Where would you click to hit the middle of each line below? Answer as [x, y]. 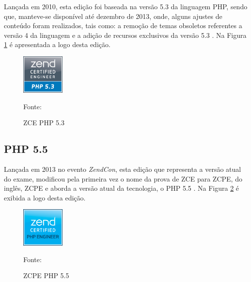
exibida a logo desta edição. [45, 197]
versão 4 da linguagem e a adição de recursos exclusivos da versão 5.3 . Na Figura [125, 35]
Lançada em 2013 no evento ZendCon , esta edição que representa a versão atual [123, 169]
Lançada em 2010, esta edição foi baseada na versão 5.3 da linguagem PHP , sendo [126, 6]
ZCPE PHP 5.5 [46, 275]
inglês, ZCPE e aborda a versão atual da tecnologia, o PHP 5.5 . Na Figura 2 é [122, 188]
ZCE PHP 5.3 [44, 123]
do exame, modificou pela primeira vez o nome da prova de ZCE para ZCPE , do [123, 178]
